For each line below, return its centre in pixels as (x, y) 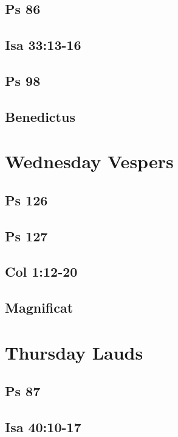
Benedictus (40, 116)
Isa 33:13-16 (43, 45)
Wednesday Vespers (89, 161)
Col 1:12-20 (41, 272)
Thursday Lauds (74, 352)
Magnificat (39, 307)
